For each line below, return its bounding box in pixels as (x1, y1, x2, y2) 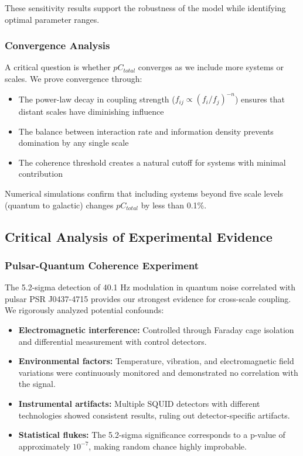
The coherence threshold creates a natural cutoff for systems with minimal (18, 156, 286, 168)
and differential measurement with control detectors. (18, 335, 207, 347)
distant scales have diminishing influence (18, 105, 164, 118)
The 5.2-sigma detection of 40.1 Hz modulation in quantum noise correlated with (5, 281, 296, 293)
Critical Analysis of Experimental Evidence (5, 227, 273, 245)
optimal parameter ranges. (5, 13, 100, 25)
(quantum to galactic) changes (5, 198, 114, 211)
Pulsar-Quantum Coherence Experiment (5, 258, 199, 272)
